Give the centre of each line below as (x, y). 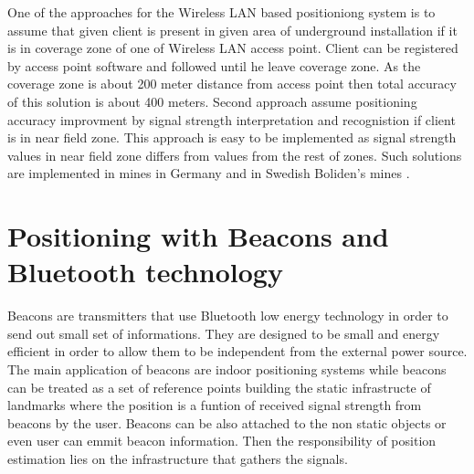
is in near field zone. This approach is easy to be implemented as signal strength (232, 137)
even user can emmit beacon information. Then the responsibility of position (222, 441)
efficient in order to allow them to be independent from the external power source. (237, 351)
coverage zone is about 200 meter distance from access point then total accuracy (232, 84)
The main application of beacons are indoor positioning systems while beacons (227, 369)
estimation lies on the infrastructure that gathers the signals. (178, 458)
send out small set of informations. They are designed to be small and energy (224, 333)
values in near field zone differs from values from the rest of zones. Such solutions (235, 155)
